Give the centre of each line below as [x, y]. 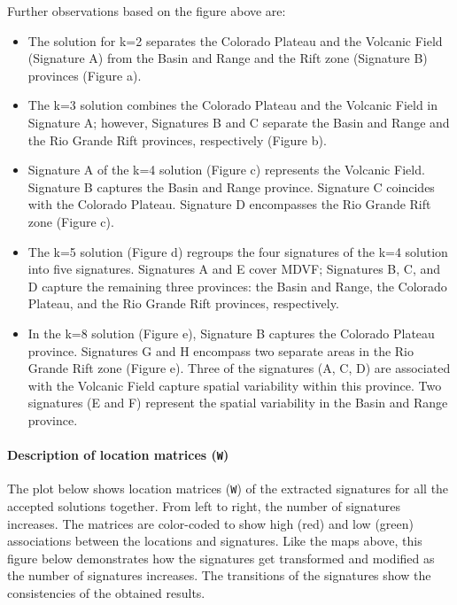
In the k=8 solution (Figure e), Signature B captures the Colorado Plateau [231, 333]
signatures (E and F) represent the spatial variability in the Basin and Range [238, 403]
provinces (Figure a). [85, 75]
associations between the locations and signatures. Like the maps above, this [215, 541]
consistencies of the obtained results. [106, 592]
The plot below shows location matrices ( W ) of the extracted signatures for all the [228, 489]
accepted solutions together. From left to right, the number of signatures [204, 505]
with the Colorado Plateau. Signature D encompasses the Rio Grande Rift [229, 204]
